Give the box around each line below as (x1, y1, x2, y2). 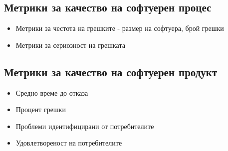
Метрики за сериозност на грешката (15, 39, 125, 50)
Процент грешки (15, 104, 66, 115)
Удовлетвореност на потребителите (15, 138, 122, 148)
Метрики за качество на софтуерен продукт (4, 64, 218, 79)
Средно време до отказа (15, 87, 88, 98)
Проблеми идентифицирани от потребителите (15, 121, 154, 131)
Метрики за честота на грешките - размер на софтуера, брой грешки (15, 23, 224, 33)
